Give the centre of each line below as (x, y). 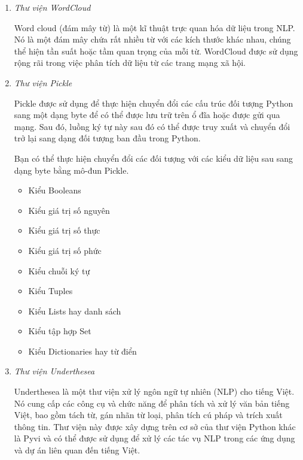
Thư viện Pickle (43, 82)
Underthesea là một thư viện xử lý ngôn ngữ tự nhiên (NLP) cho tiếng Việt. (154, 391)
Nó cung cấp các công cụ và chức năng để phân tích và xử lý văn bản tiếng (152, 403)
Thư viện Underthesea (54, 371)
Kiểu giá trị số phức (65, 250)
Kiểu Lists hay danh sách (75, 311)
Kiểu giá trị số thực (64, 230)
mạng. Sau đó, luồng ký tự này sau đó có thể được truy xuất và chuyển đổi (152, 126)
